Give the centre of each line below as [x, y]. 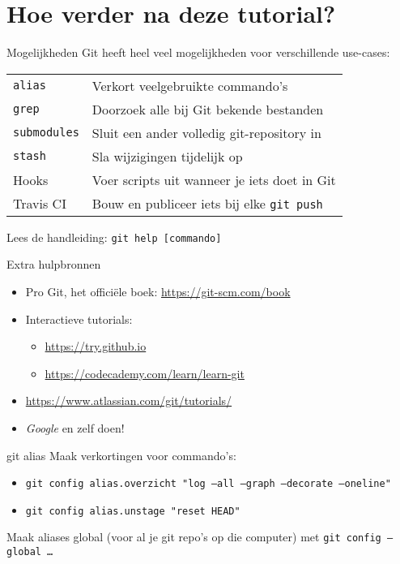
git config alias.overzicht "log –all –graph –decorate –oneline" [208, 484]
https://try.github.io [96, 346]
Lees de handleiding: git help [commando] [114, 237]
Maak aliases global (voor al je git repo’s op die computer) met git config [194, 537]
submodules [46, 133]
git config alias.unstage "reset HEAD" [133, 511]
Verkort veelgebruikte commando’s [190, 85]
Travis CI [40, 203]
